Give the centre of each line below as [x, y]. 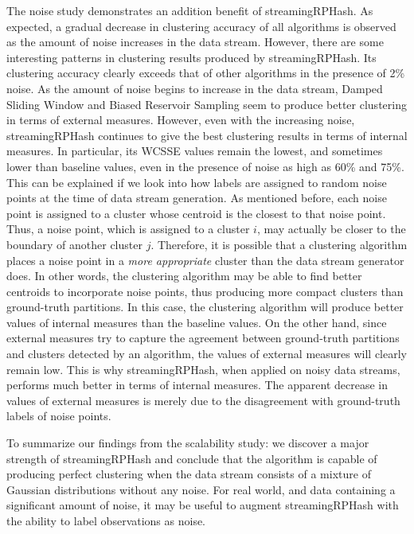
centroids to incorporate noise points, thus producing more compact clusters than [205, 291]
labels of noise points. [59, 416]
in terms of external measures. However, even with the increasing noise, [181, 120]
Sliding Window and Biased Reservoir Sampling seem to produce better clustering [207, 104]
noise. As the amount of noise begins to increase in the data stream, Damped [195, 88]
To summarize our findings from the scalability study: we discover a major [188, 443]
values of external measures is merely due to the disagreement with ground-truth [203, 400]
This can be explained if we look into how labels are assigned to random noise [197, 182]
